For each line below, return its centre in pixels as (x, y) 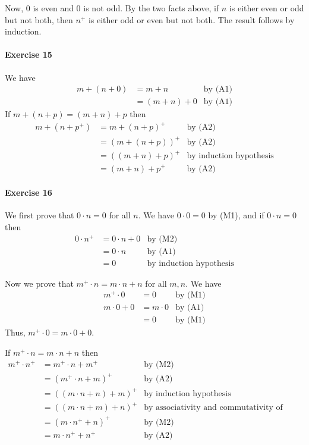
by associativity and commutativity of (213, 408)
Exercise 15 (29, 54)
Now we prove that (39, 283)
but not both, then (39, 19)
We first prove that (40, 215)
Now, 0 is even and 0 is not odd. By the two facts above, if (112, 8)
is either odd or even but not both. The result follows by (191, 19)
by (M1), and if (236, 215)
